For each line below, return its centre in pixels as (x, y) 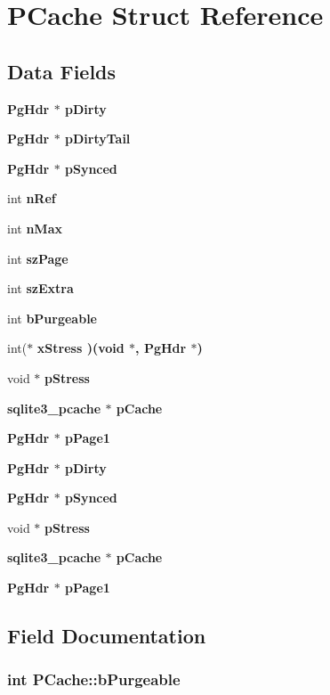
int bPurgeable (52, 318)
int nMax (35, 228)
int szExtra (40, 288)
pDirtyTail (98, 139)
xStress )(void (80, 348)
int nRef (32, 198)
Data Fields (62, 71)
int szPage (38, 258)
